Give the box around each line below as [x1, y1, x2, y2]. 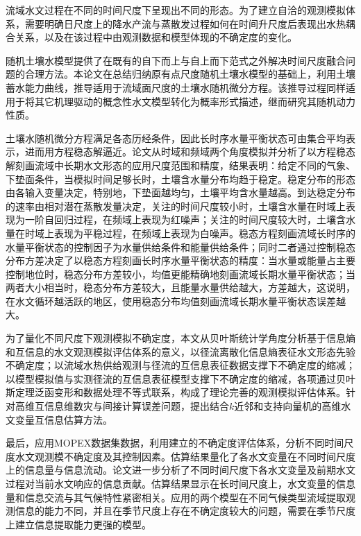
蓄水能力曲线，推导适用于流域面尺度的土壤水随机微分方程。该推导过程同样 [6, 80, 346, 94]
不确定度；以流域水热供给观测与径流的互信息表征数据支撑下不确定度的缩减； [6, 358, 355, 372]
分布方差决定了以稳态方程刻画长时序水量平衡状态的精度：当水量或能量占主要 [6, 253, 355, 268]
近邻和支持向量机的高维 [234, 399, 342, 413]
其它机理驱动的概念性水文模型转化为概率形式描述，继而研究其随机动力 [34, 94, 355, 108]
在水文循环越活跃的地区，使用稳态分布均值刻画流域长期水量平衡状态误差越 [6, 293, 346, 308]
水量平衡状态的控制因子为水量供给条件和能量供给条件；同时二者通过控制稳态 [6, 239, 355, 254]
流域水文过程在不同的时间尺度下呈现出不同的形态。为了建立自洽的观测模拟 [6, 3, 346, 17]
